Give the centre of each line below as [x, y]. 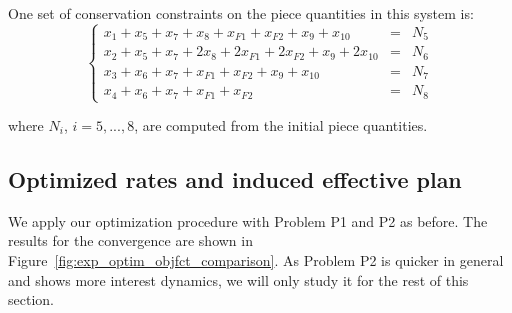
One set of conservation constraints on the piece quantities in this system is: [241, 13]
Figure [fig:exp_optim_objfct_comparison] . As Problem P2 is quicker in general [256, 260]
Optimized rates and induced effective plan [235, 179]
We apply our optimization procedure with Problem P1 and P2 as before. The [248, 220]
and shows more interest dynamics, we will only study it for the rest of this [238, 279]
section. [31, 299]
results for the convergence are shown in [130, 240]
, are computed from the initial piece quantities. [281, 125]
